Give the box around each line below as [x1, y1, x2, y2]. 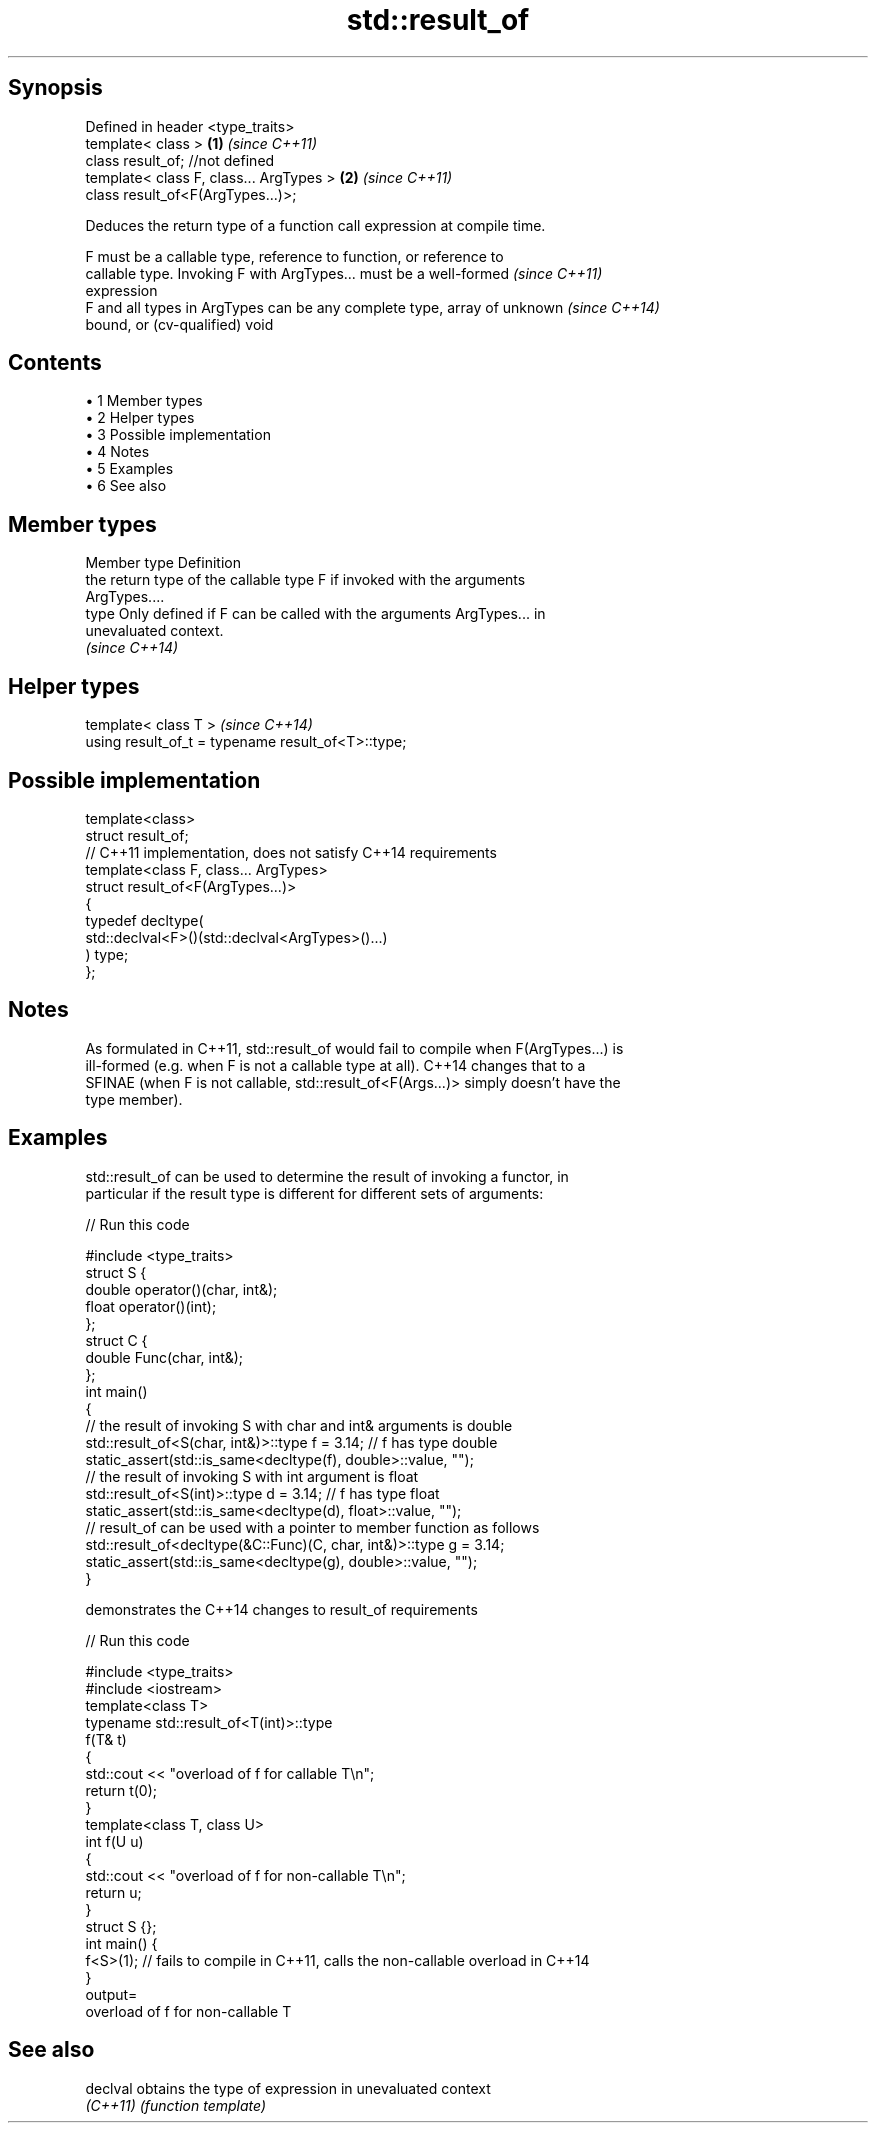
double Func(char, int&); [85, 1348, 244, 1366]
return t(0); [85, 1781, 157, 1799]
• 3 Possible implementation [85, 426, 271, 444]
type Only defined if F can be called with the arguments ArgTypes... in [85, 605, 546, 623]
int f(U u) [85, 1832, 144, 1850]
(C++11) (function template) [85, 2096, 267, 2114]
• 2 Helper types [85, 409, 195, 427]
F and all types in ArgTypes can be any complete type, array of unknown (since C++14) [85, 298, 660, 316]
